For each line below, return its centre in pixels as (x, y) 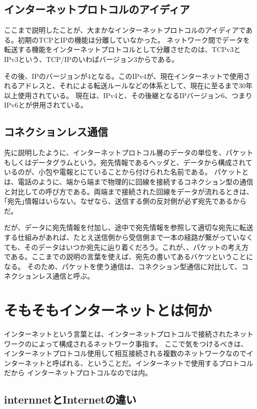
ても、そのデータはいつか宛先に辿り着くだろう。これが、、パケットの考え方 (126, 247)
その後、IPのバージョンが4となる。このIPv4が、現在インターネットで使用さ (127, 76)
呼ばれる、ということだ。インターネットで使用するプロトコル (153, 363)
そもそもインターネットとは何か (108, 310)
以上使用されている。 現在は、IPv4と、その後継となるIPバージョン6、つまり (128, 95)
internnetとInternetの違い (70, 399)
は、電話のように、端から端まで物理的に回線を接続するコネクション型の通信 (129, 181)
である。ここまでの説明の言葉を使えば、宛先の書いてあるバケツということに (129, 257)
